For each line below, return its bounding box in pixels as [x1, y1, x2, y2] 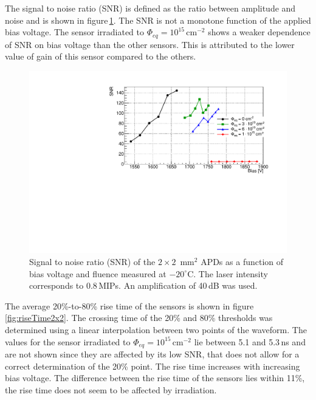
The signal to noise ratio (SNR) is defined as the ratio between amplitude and [5, 2, 296, 14]
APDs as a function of [201, 255, 284, 268]
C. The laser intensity [187, 267, 268, 280]
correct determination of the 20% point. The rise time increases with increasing [5, 359, 300, 372]
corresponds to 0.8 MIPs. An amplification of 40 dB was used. [29, 279, 258, 292]
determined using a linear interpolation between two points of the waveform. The [5, 323, 307, 336]
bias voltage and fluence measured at [29, 267, 167, 280]
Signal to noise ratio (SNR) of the [29, 255, 156, 268]
